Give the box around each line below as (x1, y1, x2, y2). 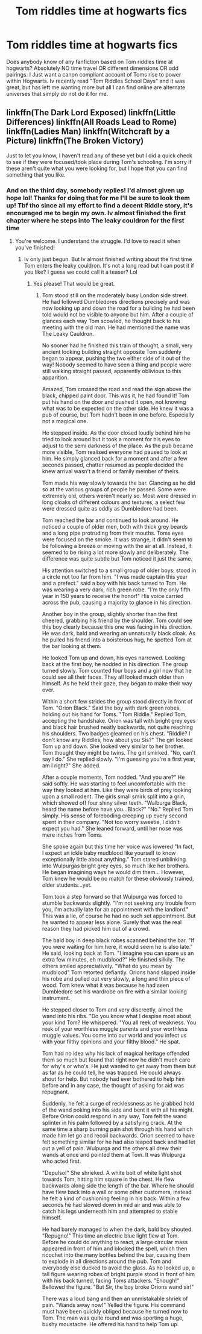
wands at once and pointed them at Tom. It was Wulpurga (42, 1151, 186, 1159)
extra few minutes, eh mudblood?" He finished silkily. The (42, 956, 185, 963)
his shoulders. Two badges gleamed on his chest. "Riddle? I (42, 730, 191, 737)
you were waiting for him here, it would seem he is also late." (42, 943, 193, 951)
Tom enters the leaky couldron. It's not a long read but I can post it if (24, 262, 195, 269)
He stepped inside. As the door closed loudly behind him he (42, 429, 191, 436)
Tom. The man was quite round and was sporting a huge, (42, 1314, 184, 1321)
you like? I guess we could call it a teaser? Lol (24, 268, 137, 275)
